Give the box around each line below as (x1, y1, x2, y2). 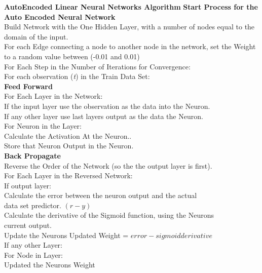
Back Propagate (4, 150, 61, 161)
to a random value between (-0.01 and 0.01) (4, 51, 140, 61)
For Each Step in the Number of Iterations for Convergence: (4, 61, 191, 71)
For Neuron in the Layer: (4, 121, 82, 131)
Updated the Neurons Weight (4, 259, 95, 270)
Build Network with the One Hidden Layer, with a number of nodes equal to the (4, 21, 255, 32)
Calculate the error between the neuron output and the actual (4, 190, 197, 201)
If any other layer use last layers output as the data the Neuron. (4, 110, 203, 121)
